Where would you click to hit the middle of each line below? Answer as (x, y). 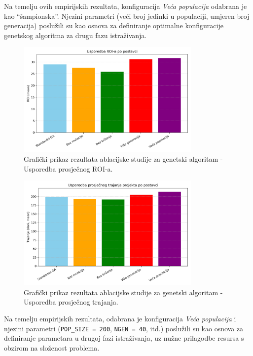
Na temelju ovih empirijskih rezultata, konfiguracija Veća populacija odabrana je (126, 6)
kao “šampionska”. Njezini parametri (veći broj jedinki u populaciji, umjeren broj (127, 16)
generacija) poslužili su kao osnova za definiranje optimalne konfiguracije (114, 25)
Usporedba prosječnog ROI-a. (68, 168)
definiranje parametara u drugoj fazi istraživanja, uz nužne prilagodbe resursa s (124, 338)
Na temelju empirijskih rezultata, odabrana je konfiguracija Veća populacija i (120, 318)
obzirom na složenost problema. (52, 347)
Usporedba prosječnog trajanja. (71, 302)
